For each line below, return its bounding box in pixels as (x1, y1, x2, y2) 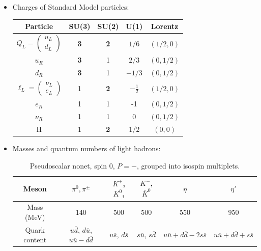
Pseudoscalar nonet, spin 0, (30, 160, 115, 171)
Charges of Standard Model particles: (12, 2, 129, 12)
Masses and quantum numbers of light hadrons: (12, 143, 161, 153)
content (23, 234, 47, 245)
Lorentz (151, 21, 179, 32)
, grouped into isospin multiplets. (136, 160, 240, 171)
